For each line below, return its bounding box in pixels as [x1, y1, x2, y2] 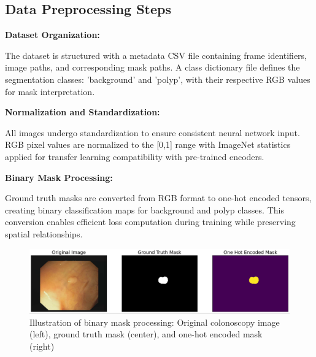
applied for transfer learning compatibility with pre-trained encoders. [5, 150, 264, 163]
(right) [29, 339, 55, 352]
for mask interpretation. [5, 85, 95, 98]
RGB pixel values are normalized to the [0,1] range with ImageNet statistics [5, 138, 291, 151]
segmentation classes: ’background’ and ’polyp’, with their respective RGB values [5, 72, 310, 85]
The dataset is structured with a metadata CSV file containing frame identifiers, [5, 48, 307, 61]
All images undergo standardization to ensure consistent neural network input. [5, 126, 300, 139]
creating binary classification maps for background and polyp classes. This [5, 203, 284, 216]
